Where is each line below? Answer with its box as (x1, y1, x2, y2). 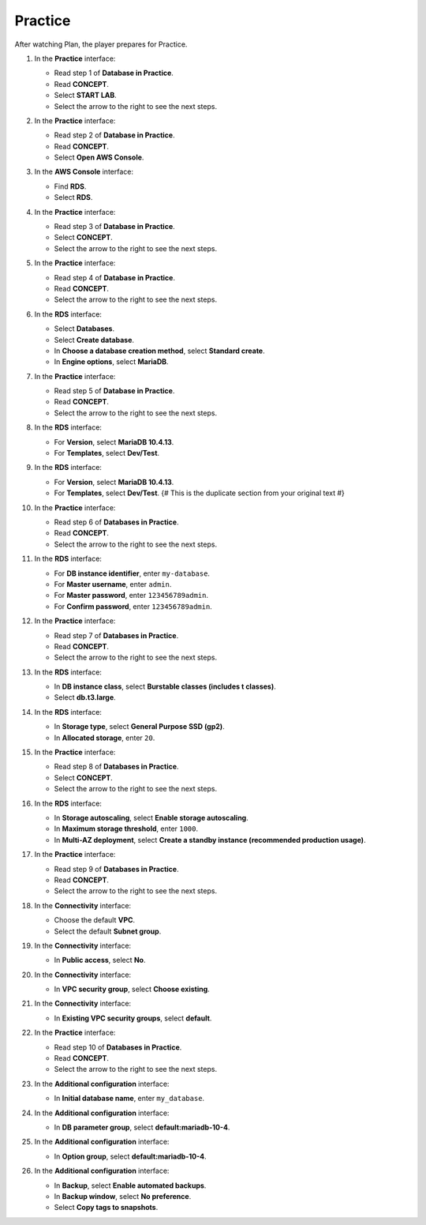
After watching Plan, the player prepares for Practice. (14, 39, 188, 49)
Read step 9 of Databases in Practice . (54, 864, 179, 874)
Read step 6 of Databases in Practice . (54, 517, 179, 527)
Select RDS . (54, 193, 93, 202)
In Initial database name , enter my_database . (54, 1094, 205, 1103)
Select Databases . (54, 324, 114, 333)
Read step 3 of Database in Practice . (54, 222, 175, 231)
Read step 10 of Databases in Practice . (54, 1043, 182, 1052)
